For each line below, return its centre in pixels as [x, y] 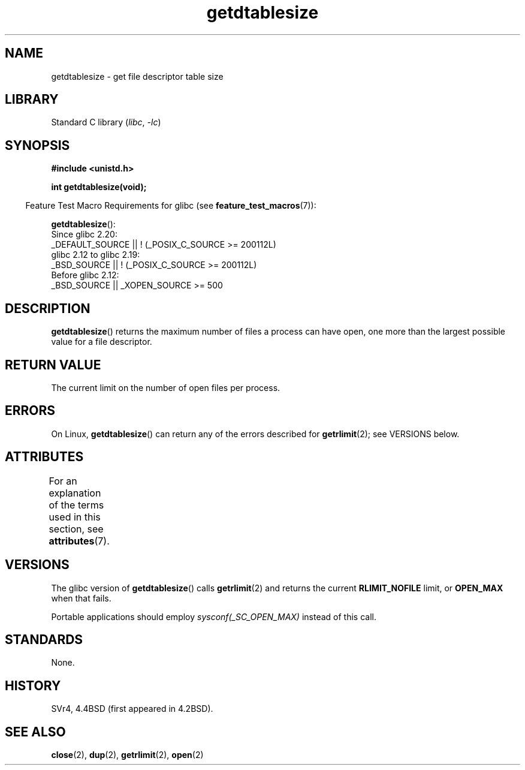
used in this [75, 517]
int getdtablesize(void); [99, 187]
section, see [76, 529]
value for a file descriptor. [102, 342]
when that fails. [81, 598]
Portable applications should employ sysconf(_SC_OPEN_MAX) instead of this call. [214, 616]
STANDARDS [44, 639]
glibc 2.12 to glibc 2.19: [96, 255]
